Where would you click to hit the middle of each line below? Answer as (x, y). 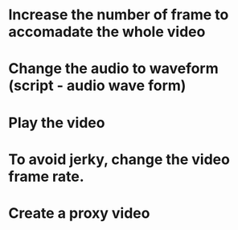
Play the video (57, 123)
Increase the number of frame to (119, 15)
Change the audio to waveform (113, 69)
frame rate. (46, 177)
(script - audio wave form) (97, 86)
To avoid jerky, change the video (119, 159)
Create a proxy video (79, 213)
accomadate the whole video (107, 32)
